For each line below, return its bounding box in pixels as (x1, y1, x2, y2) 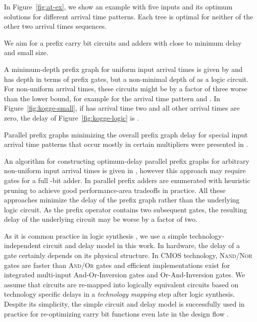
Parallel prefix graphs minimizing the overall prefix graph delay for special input (4, 129, 248, 139)
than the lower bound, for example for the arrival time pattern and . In (4, 93, 220, 103)
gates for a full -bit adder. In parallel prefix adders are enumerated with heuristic (4, 175, 251, 185)
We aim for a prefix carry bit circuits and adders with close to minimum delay (4, 37, 242, 48)
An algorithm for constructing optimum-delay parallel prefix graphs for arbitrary (4, 155, 250, 166)
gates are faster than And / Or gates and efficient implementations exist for (4, 259, 230, 270)
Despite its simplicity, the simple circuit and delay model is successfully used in (4, 299, 245, 309)
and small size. (4, 47, 49, 58)
